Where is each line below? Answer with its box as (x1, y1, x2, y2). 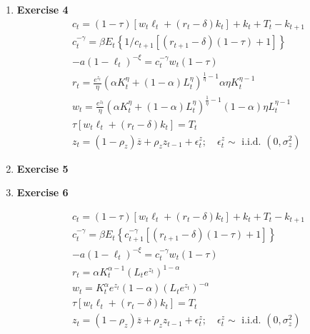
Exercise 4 (16, 2, 69, 16)
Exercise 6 (16, 185, 69, 200)
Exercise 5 (16, 161, 69, 176)
